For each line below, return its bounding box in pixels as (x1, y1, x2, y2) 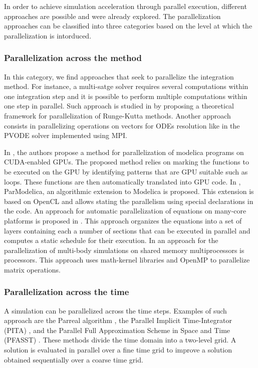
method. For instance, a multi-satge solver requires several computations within (4, 81, 248, 91)
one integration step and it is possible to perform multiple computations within (4, 90, 247, 101)
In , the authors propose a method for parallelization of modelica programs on (4, 146, 244, 157)
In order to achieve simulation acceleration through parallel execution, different (4, 1, 247, 11)
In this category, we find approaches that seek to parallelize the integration (4, 71, 234, 81)
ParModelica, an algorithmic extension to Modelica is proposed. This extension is (4, 186, 254, 196)
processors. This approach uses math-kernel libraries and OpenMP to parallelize (4, 254, 250, 265)
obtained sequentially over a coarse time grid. (4, 354, 143, 364)
